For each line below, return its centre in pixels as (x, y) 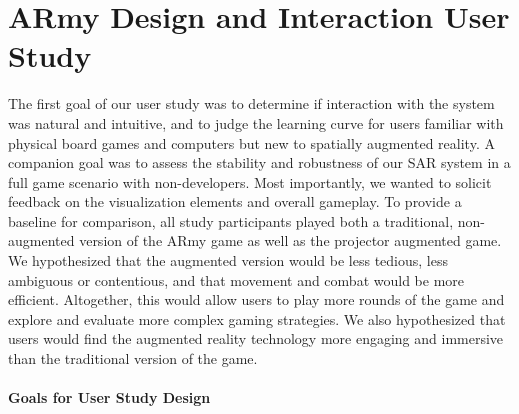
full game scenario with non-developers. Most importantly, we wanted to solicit (250, 181)
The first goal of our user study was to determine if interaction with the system (251, 103)
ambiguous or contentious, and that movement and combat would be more (236, 279)
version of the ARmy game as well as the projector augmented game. (290, 240)
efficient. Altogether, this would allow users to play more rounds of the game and (256, 299)
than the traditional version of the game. (133, 358)
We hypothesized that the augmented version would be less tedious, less (228, 260)
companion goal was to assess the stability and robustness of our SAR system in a (259, 162)
